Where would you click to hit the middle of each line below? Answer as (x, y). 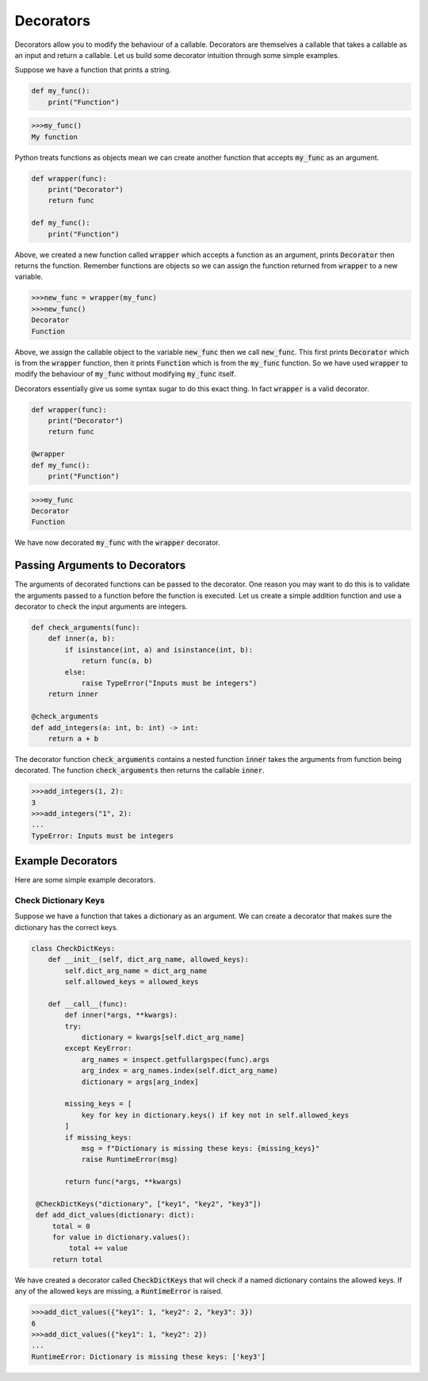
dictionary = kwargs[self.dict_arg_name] (163, 1037)
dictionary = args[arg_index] (140, 1082)
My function (55, 137)
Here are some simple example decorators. (85, 880)
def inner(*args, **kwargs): (121, 1015)
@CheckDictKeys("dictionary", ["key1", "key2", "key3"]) (149, 1204)
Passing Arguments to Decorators (100, 565)
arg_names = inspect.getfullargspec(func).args (176, 1059)
